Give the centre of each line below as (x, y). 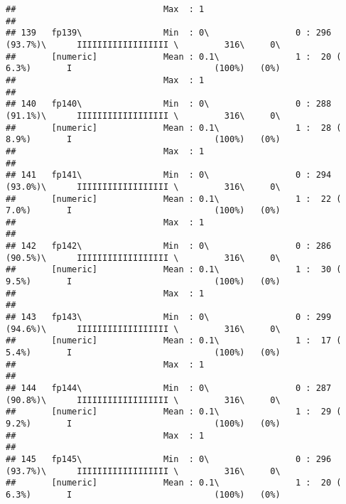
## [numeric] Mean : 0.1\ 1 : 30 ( (174, 270)
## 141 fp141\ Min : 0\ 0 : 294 (169, 175)
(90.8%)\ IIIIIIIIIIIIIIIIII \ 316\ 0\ (143, 400)
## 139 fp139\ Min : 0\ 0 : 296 (169, 33)
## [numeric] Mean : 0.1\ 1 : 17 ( (174, 341)
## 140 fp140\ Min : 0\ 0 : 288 (169, 104)
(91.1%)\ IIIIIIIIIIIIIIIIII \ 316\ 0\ (143, 116)
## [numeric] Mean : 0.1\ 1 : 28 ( (174, 128)
